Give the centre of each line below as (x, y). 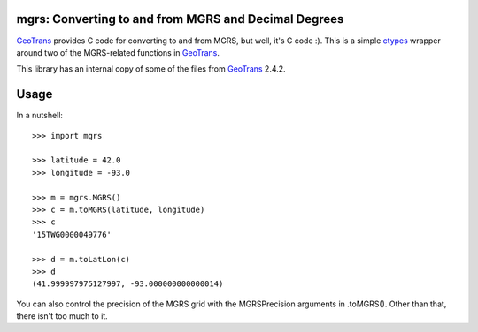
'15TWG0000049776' (72, 234)
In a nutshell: (40, 116)
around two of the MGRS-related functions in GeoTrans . (118, 52)
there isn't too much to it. (62, 316)
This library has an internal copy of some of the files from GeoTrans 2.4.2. (151, 69)
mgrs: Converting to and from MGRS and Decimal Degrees (180, 19)
